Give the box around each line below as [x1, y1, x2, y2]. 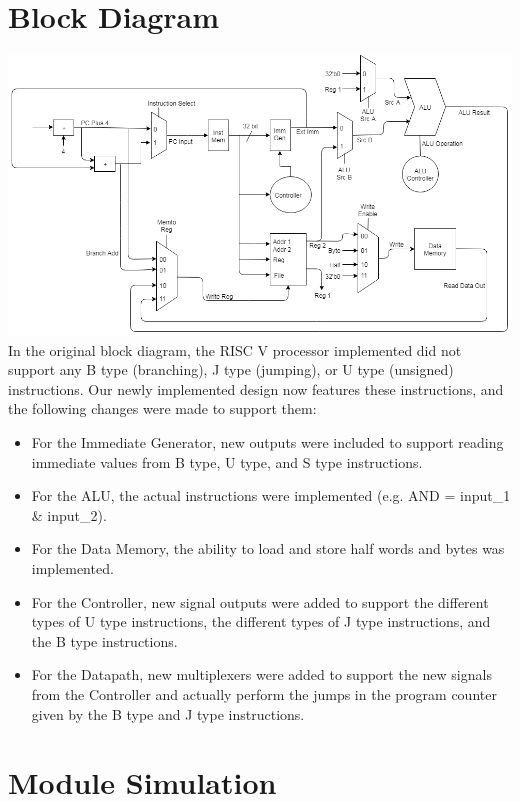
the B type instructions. [31, 630, 178, 651]
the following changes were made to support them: [8, 398, 317, 419]
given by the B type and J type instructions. [31, 703, 305, 724]
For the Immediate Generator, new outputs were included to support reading [31, 432, 504, 452]
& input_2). [31, 504, 107, 525]
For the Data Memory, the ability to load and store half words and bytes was [31, 538, 505, 559]
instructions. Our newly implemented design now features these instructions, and [8, 378, 504, 399]
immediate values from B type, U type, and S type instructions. [31, 451, 423, 472]
